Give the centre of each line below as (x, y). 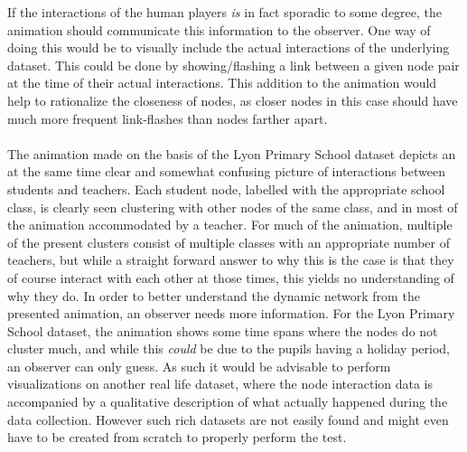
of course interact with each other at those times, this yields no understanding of (231, 277)
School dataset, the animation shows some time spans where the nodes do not (223, 330)
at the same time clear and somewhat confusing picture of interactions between (226, 171)
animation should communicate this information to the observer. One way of (219, 29)
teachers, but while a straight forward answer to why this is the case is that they (231, 260)
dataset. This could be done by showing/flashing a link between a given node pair (233, 65)
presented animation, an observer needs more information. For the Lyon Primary (231, 313)
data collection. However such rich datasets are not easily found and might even (228, 419)
